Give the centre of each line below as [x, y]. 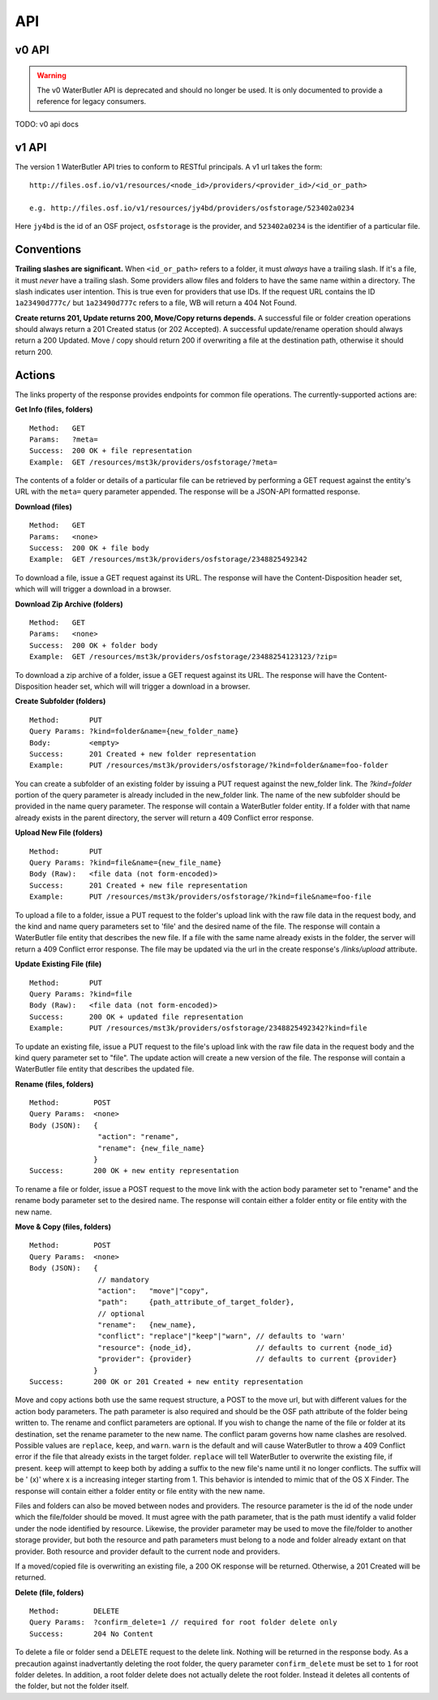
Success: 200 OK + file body [90, 548]
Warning [52, 75]
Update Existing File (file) [58, 964]
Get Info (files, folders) [54, 409]
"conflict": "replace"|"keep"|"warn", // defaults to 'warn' [222, 1336]
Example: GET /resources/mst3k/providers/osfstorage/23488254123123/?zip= [183, 657]
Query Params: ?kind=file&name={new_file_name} [126, 863]
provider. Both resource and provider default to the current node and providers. [148, 1551]
